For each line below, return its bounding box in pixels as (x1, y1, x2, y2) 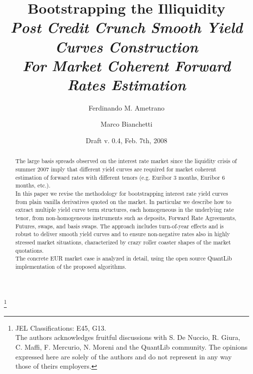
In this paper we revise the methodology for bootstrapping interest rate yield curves (15, 189, 228, 198)
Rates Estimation (67, 74, 186, 94)
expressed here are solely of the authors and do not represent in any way (15, 351, 232, 361)
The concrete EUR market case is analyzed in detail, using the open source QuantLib (15, 254, 232, 262)
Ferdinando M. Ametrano (89, 102, 164, 112)
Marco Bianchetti (100, 119, 153, 129)
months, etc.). (15, 181, 51, 189)
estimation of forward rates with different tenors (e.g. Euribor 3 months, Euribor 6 (15, 173, 225, 181)
